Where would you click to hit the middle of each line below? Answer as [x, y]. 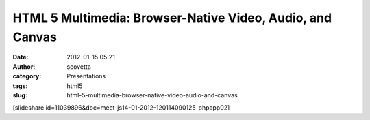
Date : [21, 57]
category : [27, 76]
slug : [20, 95]
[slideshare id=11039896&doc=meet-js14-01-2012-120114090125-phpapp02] [121, 108]
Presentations [86, 76]
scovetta [79, 66]
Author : [24, 66]
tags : [20, 86]
